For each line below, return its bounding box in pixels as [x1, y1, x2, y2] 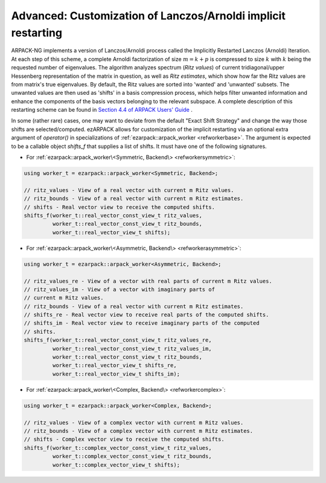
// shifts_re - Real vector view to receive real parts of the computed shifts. [24, 312, 269, 318]
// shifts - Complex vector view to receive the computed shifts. [24, 436, 225, 443]
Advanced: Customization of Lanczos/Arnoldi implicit [11, 9, 286, 22]
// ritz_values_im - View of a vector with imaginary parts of [24, 286, 216, 293]
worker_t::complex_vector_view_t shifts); [52, 461, 181, 468]
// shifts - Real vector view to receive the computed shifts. [24, 203, 216, 211]
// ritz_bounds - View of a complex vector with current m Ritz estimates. [24, 427, 254, 434]
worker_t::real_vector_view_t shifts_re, [52, 362, 177, 369]
